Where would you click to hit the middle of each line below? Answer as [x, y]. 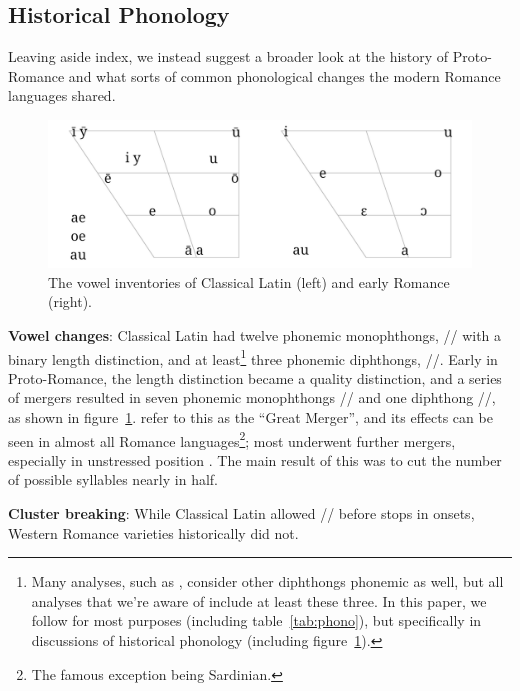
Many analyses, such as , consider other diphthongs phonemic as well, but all [267, 581]
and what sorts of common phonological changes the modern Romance [284, 75]
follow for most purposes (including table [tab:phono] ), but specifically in [256, 620]
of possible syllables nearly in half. [113, 479]
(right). [70, 301]
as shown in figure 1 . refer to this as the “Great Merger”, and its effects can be [250, 417]
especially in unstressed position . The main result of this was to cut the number [255, 459]
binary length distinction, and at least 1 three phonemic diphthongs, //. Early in [253, 357]
